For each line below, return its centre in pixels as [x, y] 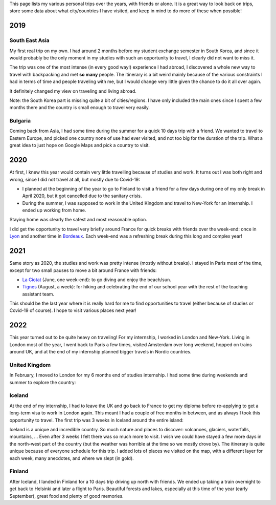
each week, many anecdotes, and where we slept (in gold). [72, 458]
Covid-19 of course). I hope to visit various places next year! [73, 310]
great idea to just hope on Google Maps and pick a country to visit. [80, 145]
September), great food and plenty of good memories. [66, 496]
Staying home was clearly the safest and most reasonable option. [78, 220]
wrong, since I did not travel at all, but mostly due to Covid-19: [75, 179]
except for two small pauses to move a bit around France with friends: [83, 270]
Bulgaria [20, 121]
